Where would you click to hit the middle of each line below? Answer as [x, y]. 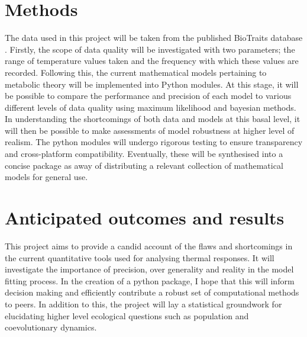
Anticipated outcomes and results [145, 218]
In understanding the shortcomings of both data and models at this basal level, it [153, 119]
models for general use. [46, 177]
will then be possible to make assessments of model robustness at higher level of [150, 130]
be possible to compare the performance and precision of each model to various [148, 96]
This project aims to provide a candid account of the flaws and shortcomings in [149, 245]
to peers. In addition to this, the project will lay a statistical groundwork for [143, 304]
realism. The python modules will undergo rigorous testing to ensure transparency [154, 142]
